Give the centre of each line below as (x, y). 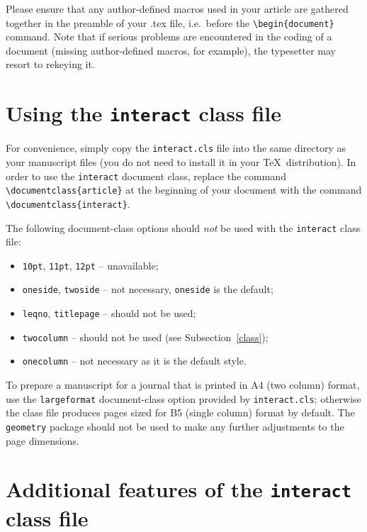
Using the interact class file (144, 113)
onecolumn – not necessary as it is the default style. (134, 361)
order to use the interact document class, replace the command (146, 176)
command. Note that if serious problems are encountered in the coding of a (169, 37)
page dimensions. (43, 440)
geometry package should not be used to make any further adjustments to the (175, 426)
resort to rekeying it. (50, 64)
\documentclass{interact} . (68, 203)
